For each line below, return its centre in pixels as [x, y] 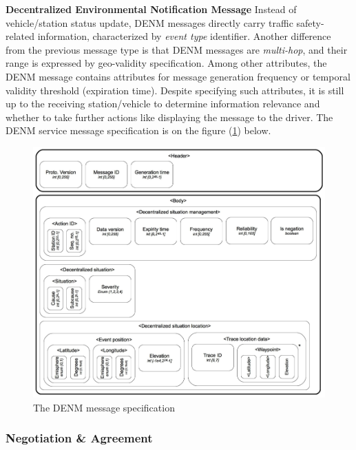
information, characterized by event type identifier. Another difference [184, 36]
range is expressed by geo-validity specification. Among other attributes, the [166, 63]
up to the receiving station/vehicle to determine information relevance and [163, 104]
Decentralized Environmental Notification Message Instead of [151, 9]
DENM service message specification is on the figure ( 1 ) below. [138, 130]
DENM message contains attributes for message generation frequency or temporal [178, 76]
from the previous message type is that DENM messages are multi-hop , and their [177, 49]
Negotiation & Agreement [79, 438]
